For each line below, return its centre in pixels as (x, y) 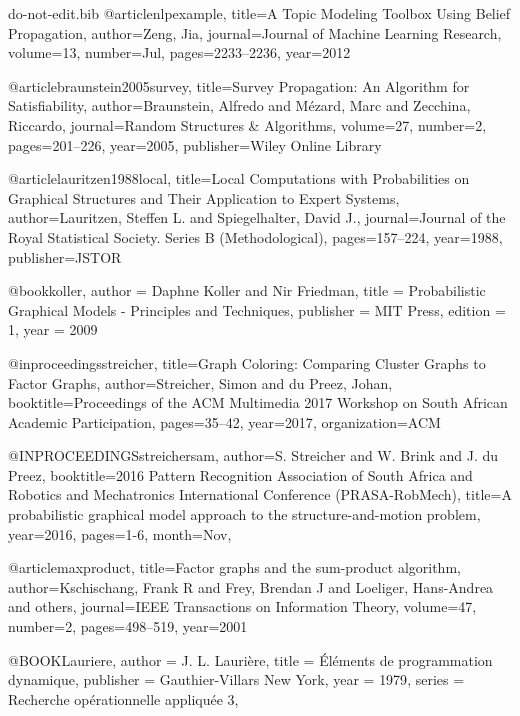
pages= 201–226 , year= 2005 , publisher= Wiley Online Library (195, 144)
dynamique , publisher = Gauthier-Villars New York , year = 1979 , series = (236, 679)
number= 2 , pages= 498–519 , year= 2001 (128, 626)
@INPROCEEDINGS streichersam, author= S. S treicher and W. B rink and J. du (253, 455)
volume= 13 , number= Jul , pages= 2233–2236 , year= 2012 (179, 52)
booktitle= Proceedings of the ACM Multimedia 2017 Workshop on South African (258, 402)
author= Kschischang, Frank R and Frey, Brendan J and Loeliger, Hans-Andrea (251, 586)
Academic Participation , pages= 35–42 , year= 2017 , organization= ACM (224, 421)
